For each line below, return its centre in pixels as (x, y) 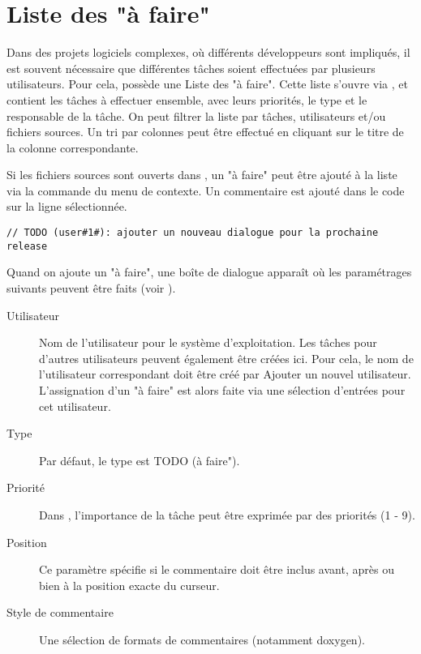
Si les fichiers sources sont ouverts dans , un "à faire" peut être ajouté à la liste (202, 175)
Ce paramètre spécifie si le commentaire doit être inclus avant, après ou (217, 569)
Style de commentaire (60, 612)
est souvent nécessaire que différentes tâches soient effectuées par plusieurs (191, 68)
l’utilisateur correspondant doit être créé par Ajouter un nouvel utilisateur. (225, 374)
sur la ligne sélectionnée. (67, 206)
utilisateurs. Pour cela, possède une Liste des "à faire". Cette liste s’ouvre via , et (207, 84)
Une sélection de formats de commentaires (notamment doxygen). (202, 639)
